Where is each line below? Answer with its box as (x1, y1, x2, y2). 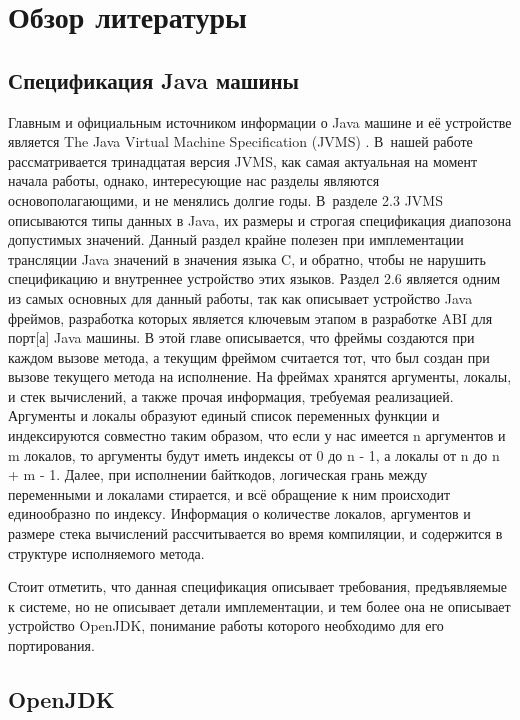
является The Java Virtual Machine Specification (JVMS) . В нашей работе (8, 131, 473, 152)
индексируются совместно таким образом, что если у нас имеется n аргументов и (8, 425, 506, 446)
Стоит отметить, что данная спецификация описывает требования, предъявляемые (8, 576, 508, 597)
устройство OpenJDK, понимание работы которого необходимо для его (8, 615, 444, 636)
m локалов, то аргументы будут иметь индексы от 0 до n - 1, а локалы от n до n (8, 444, 500, 465)
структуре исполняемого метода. (8, 542, 205, 563)
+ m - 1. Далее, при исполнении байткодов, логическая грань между (8, 464, 428, 485)
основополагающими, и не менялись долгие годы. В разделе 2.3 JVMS (8, 189, 443, 210)
